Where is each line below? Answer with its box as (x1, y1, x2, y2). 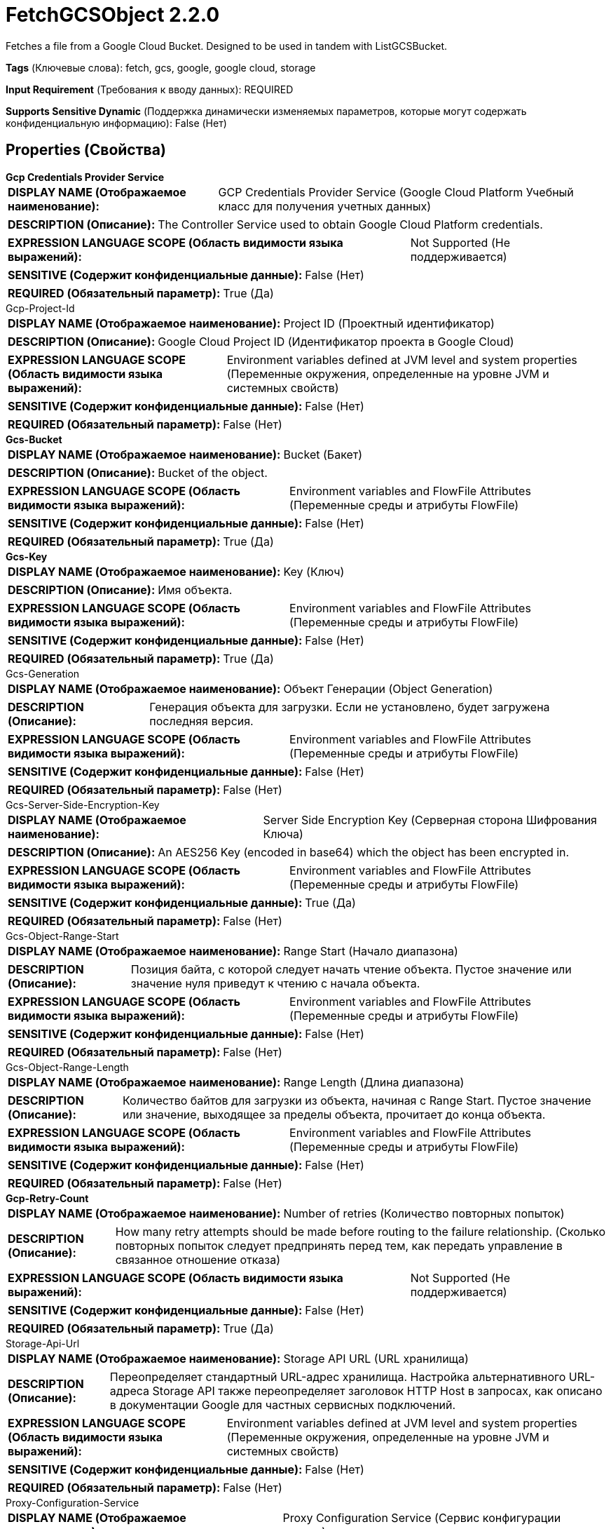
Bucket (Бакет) (283, 447, 363, 462)
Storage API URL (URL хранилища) (283, 1351, 469, 1366)
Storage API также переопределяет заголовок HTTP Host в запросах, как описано (152, 1383, 603, 1398)
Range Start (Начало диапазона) (283, 943, 458, 958)
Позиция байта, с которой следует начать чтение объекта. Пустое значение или (130, 962, 572, 976)
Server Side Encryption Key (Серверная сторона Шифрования (263, 812, 597, 827)
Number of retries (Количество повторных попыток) (283, 1206, 565, 1220)
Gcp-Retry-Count (6, 1192, 89, 1204)
